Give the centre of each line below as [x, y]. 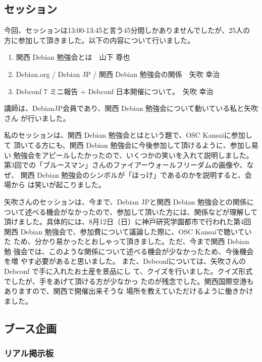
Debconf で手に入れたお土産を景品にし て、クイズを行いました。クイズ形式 [128, 271]
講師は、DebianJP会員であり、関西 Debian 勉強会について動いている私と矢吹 [131, 108]
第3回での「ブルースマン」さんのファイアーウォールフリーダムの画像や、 [125, 165]
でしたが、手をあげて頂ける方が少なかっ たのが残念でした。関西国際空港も [129, 281]
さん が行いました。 [37, 118]
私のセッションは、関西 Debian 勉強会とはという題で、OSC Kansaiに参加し [128, 135]
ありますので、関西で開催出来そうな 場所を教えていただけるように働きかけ [129, 291]
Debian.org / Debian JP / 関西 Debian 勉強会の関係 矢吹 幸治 [118, 74]
